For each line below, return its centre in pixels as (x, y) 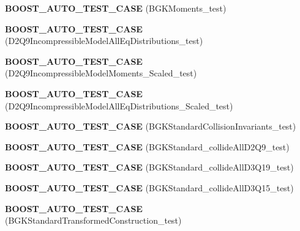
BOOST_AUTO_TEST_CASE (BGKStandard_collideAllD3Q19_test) (149, 167)
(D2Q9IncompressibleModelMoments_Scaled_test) (101, 73)
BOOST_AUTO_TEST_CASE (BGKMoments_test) (116, 8)
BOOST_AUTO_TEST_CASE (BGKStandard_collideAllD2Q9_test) (147, 146)
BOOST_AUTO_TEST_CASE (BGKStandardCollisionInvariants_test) (151, 126)
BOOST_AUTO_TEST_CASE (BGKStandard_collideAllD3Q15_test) (149, 187)
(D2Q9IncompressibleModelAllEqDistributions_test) (104, 41)
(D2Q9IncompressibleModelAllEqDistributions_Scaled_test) (119, 105)
